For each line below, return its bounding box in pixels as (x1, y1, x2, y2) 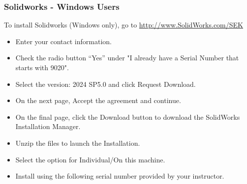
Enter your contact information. (15, 36, 112, 46)
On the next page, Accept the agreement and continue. (15, 95, 181, 105)
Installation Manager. (15, 121, 81, 131)
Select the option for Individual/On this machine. (15, 154, 165, 164)
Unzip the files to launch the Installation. (15, 137, 140, 148)
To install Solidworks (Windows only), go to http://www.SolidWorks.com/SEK (4, 20, 243, 30)
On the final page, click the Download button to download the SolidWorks (15, 111, 240, 122)
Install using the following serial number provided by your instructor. (15, 171, 224, 181)
